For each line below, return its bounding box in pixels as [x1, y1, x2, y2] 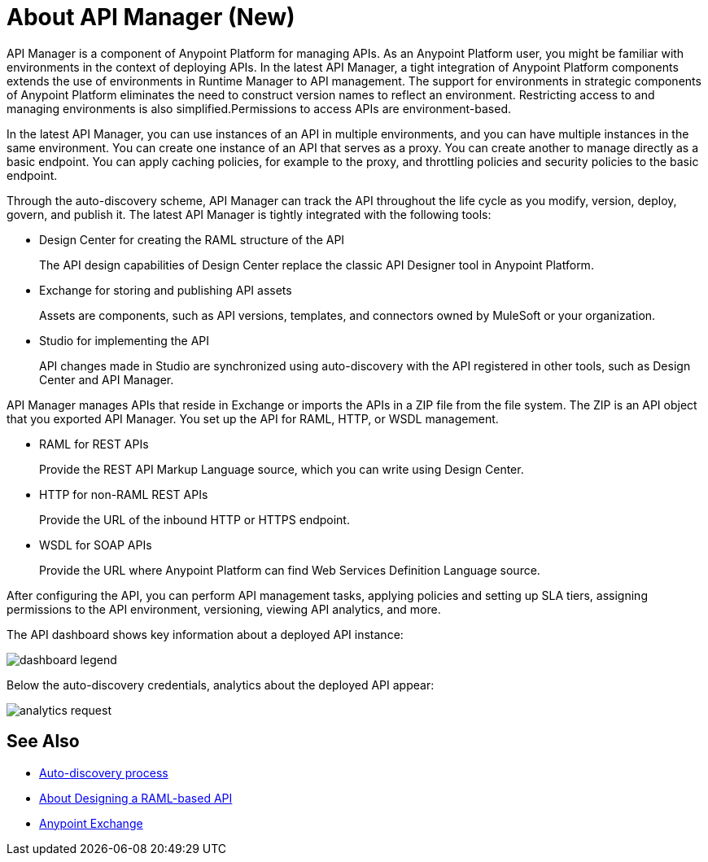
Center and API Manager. [39, 372, 174, 387]
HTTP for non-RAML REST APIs [39, 487, 208, 501]
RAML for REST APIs [39, 436, 149, 451]
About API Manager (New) [7, 3, 295, 31]
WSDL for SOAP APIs [39, 537, 152, 552]
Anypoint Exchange [39, 816, 143, 830]
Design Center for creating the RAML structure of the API [39, 232, 345, 247]
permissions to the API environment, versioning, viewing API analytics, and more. [7, 602, 441, 616]
